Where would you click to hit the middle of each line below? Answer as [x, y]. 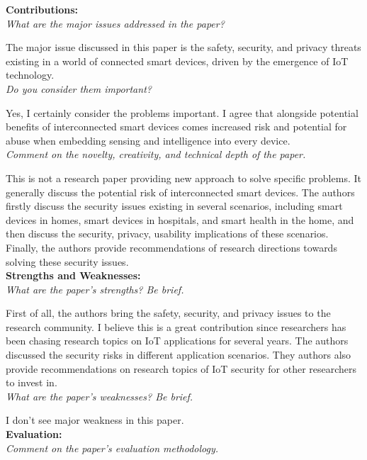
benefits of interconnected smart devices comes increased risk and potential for [176, 127]
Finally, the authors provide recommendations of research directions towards [171, 247]
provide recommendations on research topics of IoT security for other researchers [181, 368]
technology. [30, 75]
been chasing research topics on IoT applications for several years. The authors [177, 341]
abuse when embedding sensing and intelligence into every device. [148, 140]
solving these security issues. [67, 261]
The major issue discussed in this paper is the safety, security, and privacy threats [183, 47]
